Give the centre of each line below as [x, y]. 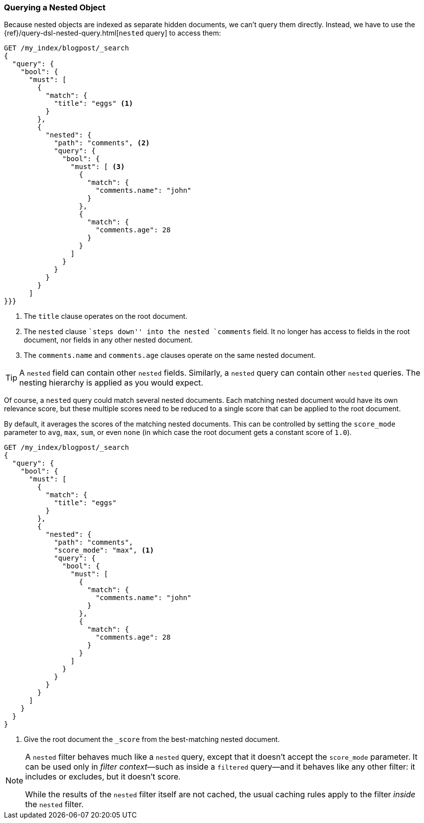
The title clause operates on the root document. [106, 316]
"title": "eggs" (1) [94, 104]
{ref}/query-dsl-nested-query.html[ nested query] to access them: [113, 33]
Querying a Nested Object [55, 7]
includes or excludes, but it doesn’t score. [103, 777]
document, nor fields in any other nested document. [108, 340]
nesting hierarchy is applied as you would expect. [111, 383]
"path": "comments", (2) [102, 143]
